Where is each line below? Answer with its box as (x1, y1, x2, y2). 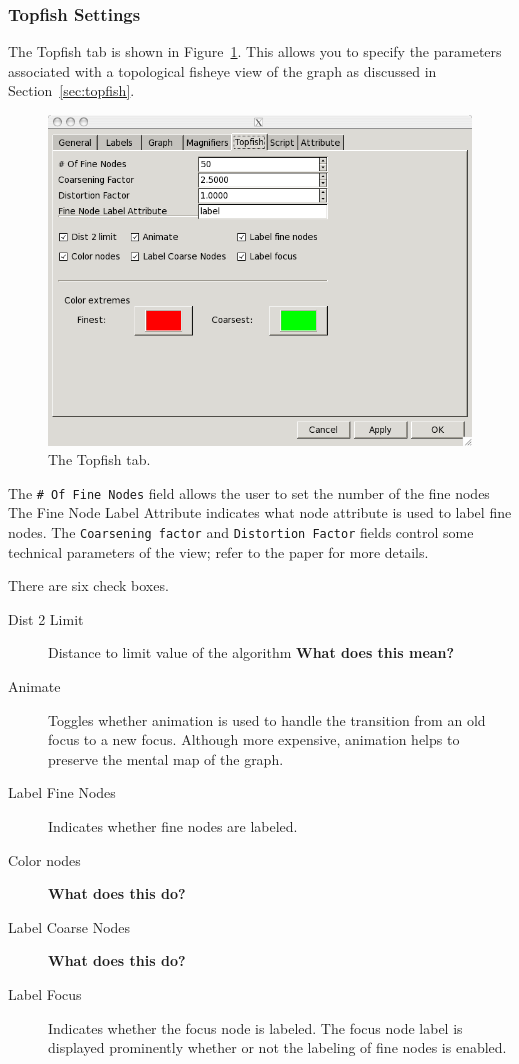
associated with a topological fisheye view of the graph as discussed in (8, 60, 437, 81)
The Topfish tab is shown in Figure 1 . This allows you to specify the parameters (8, 41, 502, 62)
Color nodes (8, 849, 81, 870)
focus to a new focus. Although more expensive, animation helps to (48, 729, 460, 750)
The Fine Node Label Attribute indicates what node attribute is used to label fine (8, 502, 512, 523)
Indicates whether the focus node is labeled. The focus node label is (48, 1017, 463, 1038)
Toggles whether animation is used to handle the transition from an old (48, 709, 486, 730)
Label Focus (8, 983, 82, 1004)
